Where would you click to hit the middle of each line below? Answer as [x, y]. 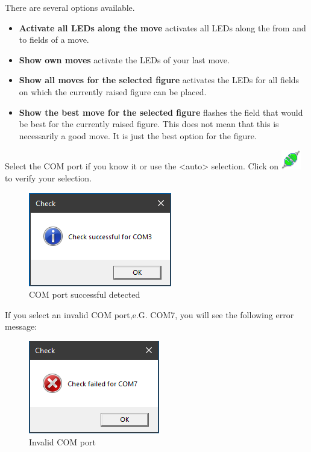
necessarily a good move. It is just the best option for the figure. [138, 135]
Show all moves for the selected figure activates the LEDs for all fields [159, 80]
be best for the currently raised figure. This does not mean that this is [149, 124]
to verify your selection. [49, 177]
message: [21, 326]
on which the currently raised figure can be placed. [113, 91]
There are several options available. [70, 7]
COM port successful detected [85, 294]
